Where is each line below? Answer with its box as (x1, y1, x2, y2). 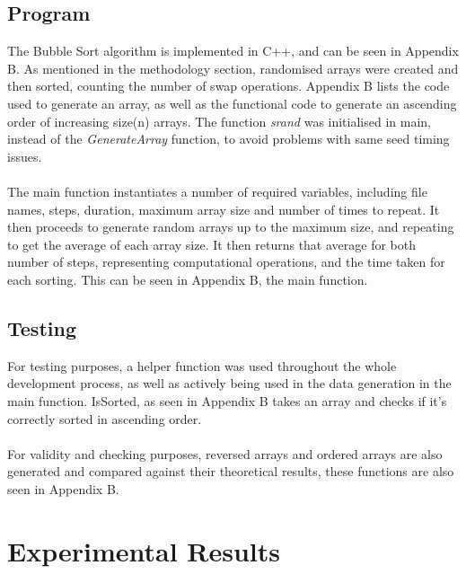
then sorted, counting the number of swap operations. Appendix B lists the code (7, 76, 450, 95)
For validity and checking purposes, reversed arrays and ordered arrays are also (7, 444, 443, 463)
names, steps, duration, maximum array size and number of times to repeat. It (7, 199, 440, 218)
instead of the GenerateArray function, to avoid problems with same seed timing (7, 129, 450, 148)
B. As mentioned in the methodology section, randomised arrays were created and (7, 58, 459, 77)
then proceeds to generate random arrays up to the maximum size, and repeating (7, 217, 454, 236)
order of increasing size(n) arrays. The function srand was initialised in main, (7, 111, 431, 130)
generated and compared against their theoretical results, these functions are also (7, 462, 454, 481)
